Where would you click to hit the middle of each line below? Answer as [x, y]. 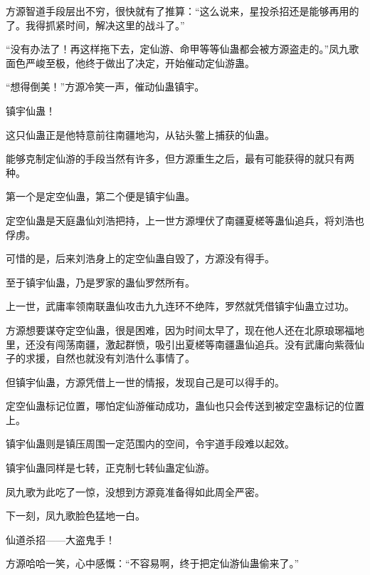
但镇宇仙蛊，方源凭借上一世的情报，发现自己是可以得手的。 [145, 382]
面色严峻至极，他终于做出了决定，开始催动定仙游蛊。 [130, 62]
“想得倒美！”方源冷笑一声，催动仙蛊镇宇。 [105, 87]
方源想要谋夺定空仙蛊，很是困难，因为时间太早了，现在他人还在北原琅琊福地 [185, 330]
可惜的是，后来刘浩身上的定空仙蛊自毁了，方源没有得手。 [140, 258]
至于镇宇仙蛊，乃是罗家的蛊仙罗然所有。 [100, 282]
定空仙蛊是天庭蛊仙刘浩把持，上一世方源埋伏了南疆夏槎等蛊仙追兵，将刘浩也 [185, 220]
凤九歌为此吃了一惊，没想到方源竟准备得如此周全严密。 [135, 491]
